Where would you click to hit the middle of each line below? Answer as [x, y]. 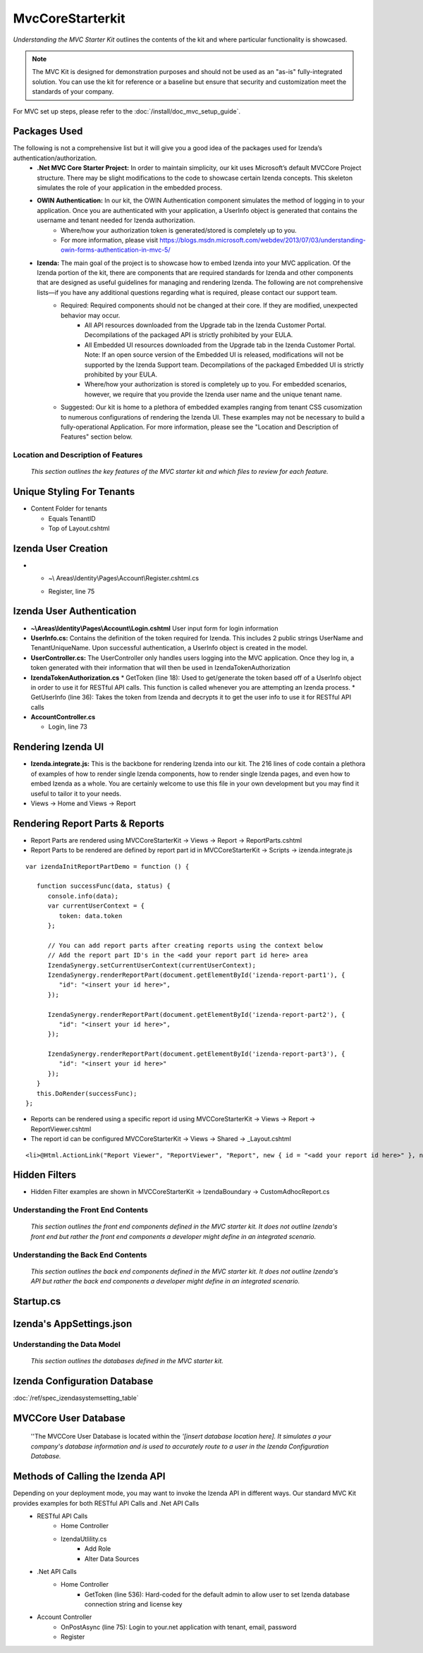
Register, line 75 [72, 591]
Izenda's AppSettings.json [73, 1324]
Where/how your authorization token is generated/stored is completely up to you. [179, 230]
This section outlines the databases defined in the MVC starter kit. [127, 1361]
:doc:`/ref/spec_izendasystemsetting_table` [76, 1398]
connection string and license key [134, 1604]
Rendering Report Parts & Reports [89, 823]
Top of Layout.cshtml [79, 528]
